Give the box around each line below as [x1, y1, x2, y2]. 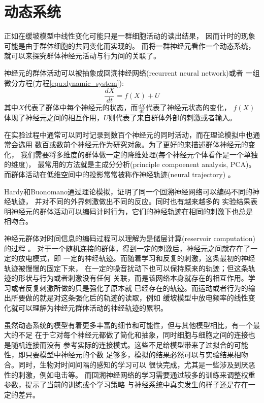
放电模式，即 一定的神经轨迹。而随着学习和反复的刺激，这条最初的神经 [18, 253, 255, 263]
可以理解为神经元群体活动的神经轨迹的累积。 [18, 303, 168, 313]
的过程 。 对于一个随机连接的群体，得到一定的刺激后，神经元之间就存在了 [4, 243, 251, 253]
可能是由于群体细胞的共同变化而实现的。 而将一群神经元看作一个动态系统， [4, 40, 255, 51]
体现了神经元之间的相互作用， [4, 112, 104, 122]
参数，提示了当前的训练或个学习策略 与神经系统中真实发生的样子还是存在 [4, 379, 248, 390]
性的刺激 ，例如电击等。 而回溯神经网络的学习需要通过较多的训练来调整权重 [4, 369, 255, 380]
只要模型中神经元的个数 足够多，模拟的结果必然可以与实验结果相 [25, 349, 241, 360]
